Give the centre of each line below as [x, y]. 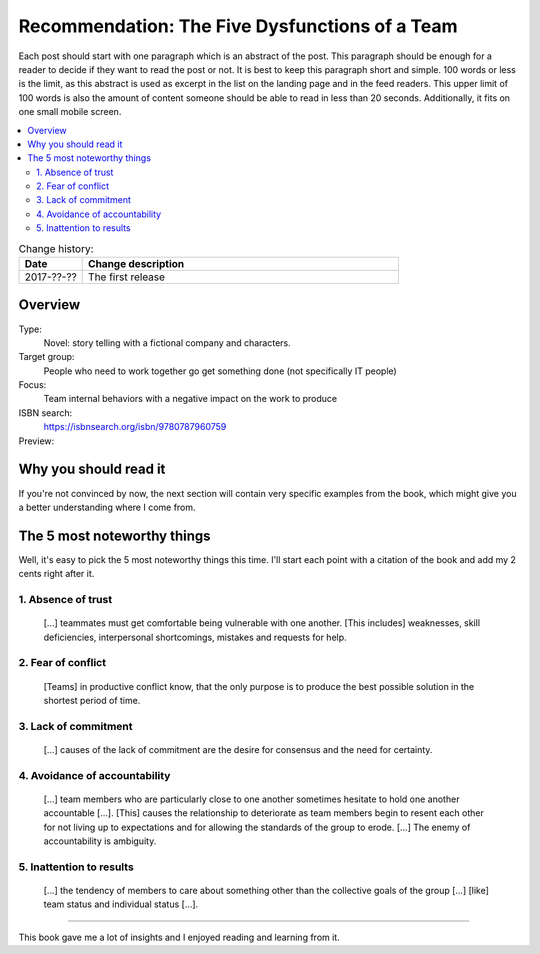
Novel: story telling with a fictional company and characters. [167, 342]
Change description [136, 263]
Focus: [32, 385]
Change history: [56, 248]
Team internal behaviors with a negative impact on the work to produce [190, 399]
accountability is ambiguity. [100, 841]
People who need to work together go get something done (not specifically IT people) [220, 371]
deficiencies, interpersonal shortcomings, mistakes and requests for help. [195, 637]
